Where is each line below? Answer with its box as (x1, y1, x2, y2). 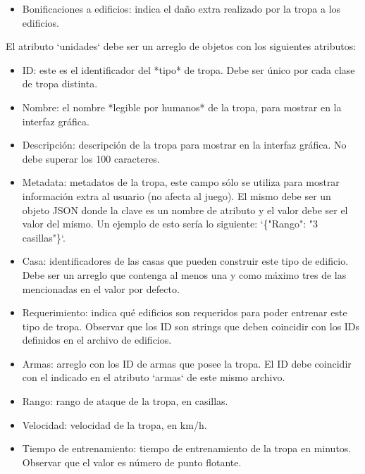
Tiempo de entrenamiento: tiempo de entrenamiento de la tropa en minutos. (22, 441, 352, 456)
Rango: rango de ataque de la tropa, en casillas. (22, 394, 228, 408)
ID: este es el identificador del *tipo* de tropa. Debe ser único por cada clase (22, 62, 355, 77)
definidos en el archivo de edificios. (22, 332, 172, 347)
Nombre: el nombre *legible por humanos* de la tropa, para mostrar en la (22, 99, 342, 114)
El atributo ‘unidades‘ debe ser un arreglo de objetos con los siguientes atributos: (6, 39, 357, 54)
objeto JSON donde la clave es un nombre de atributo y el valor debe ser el (22, 202, 348, 217)
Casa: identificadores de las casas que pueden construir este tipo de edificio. (22, 254, 349, 268)
